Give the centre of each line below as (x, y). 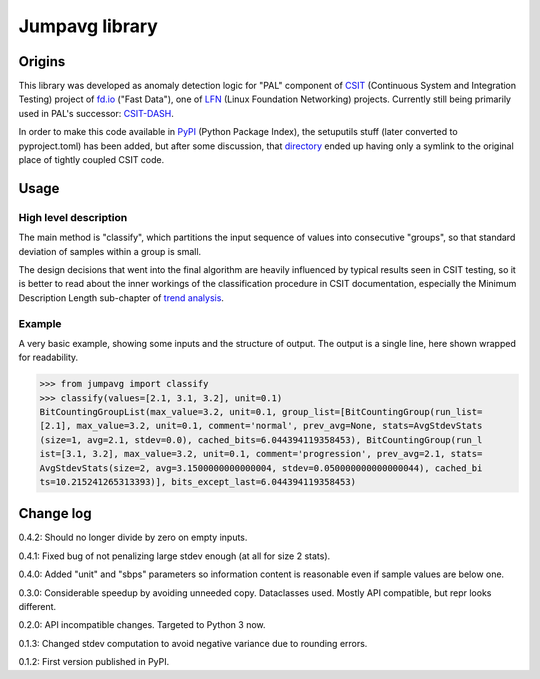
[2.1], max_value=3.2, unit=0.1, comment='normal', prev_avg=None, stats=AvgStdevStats (261, 426)
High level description (73, 217)
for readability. (48, 357)
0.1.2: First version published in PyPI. (94, 662)
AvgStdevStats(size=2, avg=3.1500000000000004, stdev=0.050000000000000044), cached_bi (261, 468)
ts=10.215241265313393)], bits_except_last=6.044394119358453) (198, 481)
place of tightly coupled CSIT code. (91, 160)
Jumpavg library (88, 26)
